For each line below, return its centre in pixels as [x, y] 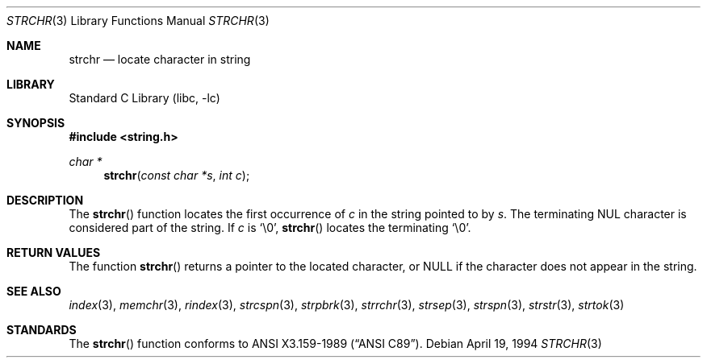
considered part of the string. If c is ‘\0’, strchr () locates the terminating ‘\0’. [270, 227]
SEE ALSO [34, 291]
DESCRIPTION [45, 200]
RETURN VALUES [54, 252]
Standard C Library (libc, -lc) [144, 98]
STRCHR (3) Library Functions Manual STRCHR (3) [138, 21]
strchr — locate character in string [160, 59]
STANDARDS [42, 330]
